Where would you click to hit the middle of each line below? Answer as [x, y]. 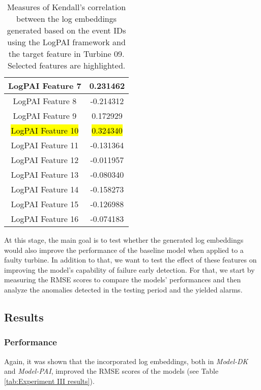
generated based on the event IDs [66, 30]
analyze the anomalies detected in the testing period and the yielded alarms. [123, 289]
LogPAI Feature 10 [45, 130]
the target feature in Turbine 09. [66, 54]
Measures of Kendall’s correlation [66, 7]
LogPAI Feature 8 [45, 101]
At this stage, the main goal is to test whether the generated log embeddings [124, 240]
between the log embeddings [67, 19]
